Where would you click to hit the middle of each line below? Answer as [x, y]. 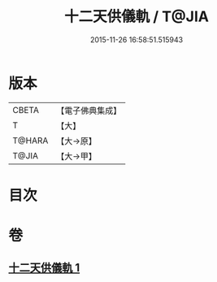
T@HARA [30, 141]
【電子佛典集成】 [89, 111]
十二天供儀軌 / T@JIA [137, 17]
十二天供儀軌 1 [44, 268]
